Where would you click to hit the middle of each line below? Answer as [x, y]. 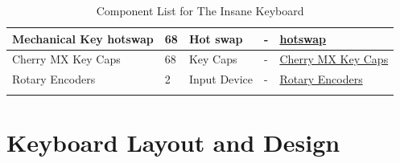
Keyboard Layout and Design [173, 142]
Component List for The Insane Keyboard [200, 10]
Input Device [221, 79]
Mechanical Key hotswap [83, 38]
